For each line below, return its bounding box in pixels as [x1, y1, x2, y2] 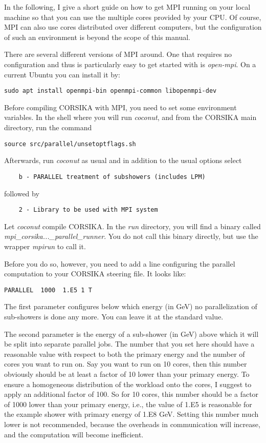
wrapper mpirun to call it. [4, 240, 86, 251]
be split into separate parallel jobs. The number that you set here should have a [4, 338, 255, 349]
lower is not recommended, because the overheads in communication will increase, [4, 418, 260, 429]
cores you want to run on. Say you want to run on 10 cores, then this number [4, 358, 247, 369]
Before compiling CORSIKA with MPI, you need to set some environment [4, 102, 237, 112]
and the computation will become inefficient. [4, 429, 144, 439]
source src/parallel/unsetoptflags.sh [4, 140, 136, 148]
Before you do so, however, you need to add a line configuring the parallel [4, 258, 235, 269]
